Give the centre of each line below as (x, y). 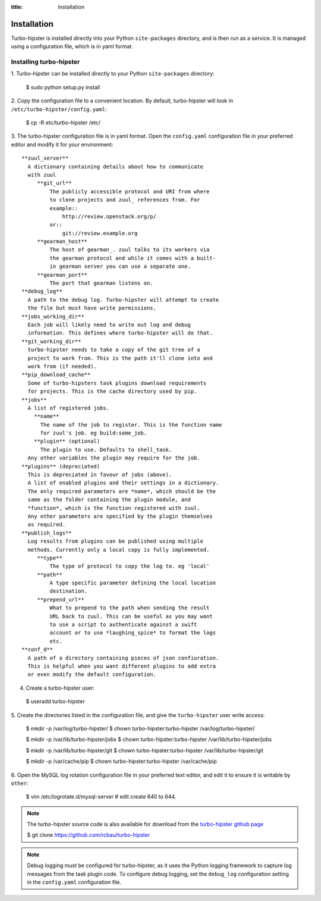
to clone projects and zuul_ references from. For (125, 200)
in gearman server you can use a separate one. (120, 267)
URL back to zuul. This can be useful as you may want (131, 616)
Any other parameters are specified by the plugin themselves (120, 516)
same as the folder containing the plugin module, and (109, 500)
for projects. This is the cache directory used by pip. (112, 392)
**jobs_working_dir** (53, 316)
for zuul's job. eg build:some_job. (94, 433)
